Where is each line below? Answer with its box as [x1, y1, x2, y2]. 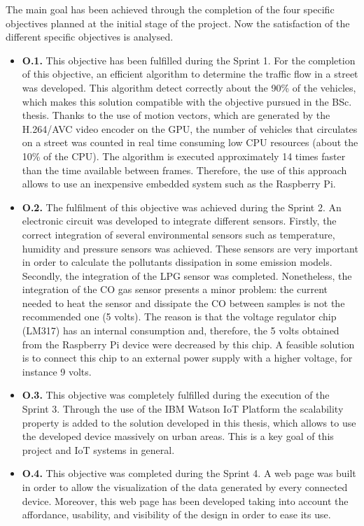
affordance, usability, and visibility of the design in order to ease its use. [22, 507, 331, 522]
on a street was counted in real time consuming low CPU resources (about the [22, 135, 358, 150]
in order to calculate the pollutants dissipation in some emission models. [22, 255, 332, 269]
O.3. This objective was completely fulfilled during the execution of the [22, 388, 330, 402]
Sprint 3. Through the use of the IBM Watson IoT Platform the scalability [22, 401, 344, 416]
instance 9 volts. [22, 364, 92, 378]
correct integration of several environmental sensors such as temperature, [22, 227, 335, 241]
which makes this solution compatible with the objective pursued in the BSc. [22, 94, 352, 108]
